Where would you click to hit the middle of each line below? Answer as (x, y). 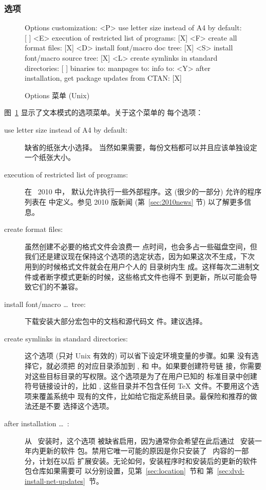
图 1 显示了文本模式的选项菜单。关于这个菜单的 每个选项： (104, 112)
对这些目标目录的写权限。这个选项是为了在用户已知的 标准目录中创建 (141, 376)
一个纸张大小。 (50, 157)
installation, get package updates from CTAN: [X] (103, 78)
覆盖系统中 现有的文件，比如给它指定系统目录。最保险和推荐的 (144, 396)
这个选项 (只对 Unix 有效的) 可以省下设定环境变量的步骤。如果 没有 (138, 356)
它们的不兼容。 (57, 287)
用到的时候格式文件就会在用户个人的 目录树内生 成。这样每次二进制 (139, 266)
